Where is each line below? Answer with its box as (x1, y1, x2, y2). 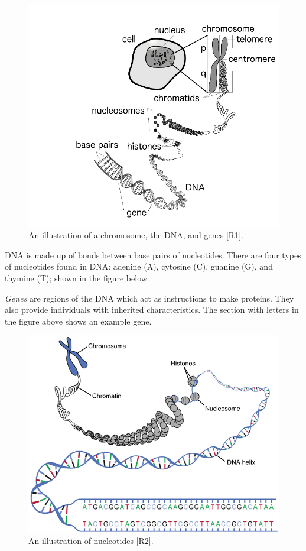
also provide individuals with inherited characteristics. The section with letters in (5, 303, 299, 316)
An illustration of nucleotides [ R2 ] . (28, 534, 154, 547)
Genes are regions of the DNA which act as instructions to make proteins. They (5, 291, 294, 304)
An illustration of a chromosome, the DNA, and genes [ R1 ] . (28, 229, 243, 241)
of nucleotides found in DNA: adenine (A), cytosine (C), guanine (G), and (5, 260, 273, 273)
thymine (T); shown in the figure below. (5, 272, 149, 284)
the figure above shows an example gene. (5, 315, 152, 327)
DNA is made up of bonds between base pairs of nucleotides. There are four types (5, 248, 301, 261)
